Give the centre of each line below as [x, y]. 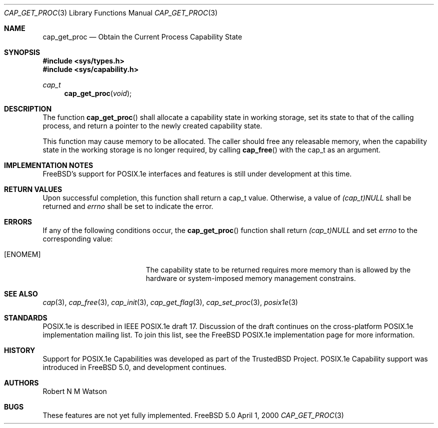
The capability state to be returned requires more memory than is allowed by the [278, 270]
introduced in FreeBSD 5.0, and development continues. [134, 367]
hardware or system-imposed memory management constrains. [251, 278]
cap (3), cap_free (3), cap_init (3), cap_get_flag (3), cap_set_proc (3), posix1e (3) [170, 302]
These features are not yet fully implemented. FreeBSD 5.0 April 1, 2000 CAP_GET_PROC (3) [193, 415]
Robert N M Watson [75, 391]
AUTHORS [21, 383]
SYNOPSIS [22, 52]
